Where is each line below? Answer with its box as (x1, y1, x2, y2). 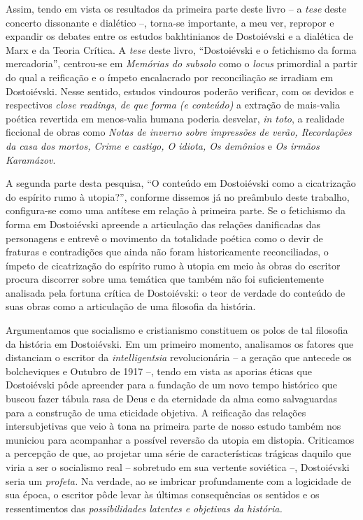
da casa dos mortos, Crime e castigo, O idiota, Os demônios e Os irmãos (6, 138, 320, 153)
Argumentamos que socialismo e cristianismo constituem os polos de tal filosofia (6, 323, 348, 337)
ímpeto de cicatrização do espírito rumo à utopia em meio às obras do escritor (6, 258, 341, 272)
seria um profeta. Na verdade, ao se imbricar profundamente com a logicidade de (6, 473, 351, 488)
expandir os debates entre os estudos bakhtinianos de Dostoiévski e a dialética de (6, 29, 353, 43)
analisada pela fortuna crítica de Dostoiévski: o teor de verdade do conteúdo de (6, 285, 346, 300)
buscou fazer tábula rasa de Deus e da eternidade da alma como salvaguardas (6, 391, 337, 406)
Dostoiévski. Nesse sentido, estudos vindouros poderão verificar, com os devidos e (6, 83, 354, 98)
